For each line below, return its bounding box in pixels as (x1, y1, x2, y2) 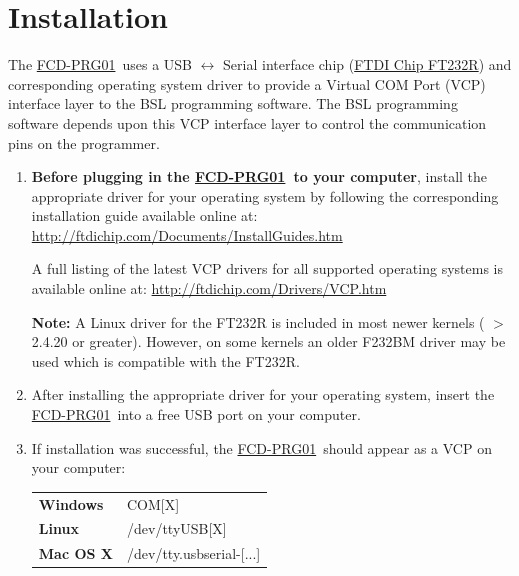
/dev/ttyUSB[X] (127, 518, 227, 539)
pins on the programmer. (8, 132, 160, 153)
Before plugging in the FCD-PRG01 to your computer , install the (31, 166, 488, 187)
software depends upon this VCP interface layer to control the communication (8, 112, 487, 133)
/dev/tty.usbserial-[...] (127, 543, 261, 564)
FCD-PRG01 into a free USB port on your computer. (31, 404, 361, 425)
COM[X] (127, 493, 180, 514)
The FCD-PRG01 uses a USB (8, 54, 192, 75)
